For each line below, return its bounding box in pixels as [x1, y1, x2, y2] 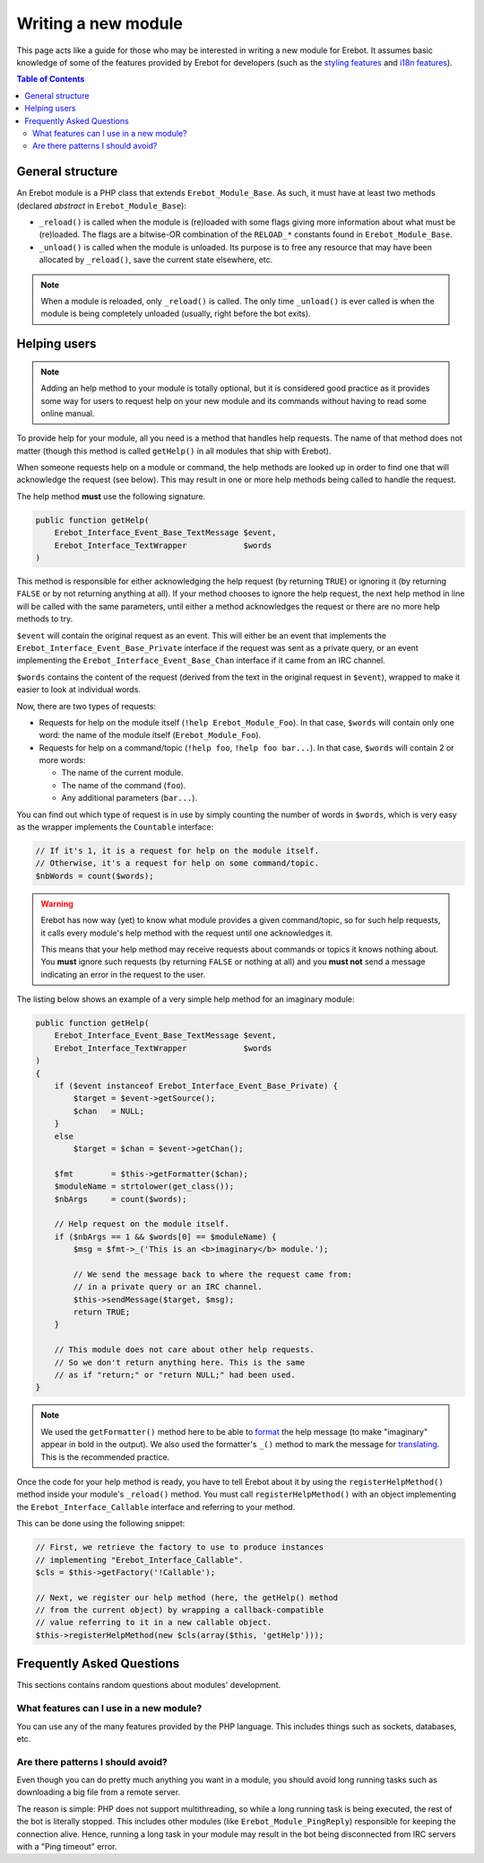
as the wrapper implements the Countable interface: [16, 822, 214, 832]
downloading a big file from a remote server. [16, 1787, 181, 1797]
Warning [40, 898, 73, 909]
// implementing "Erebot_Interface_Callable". [35, 1554, 244, 1565]
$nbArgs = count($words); [54, 1194, 187, 1204]
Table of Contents [16, 74, 85, 84]
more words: [39, 755, 86, 766]
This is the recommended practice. [40, 1451, 170, 1463]
